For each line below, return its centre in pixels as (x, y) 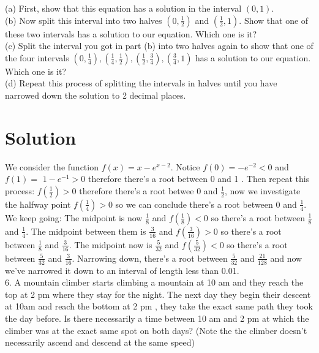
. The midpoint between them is (86, 231)
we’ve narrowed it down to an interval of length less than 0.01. (122, 270)
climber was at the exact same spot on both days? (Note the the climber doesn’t (156, 330)
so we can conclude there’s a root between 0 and (206, 204)
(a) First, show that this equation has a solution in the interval (123, 8)
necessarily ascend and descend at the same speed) (100, 342)
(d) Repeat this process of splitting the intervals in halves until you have (141, 83)
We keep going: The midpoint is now (74, 217)
